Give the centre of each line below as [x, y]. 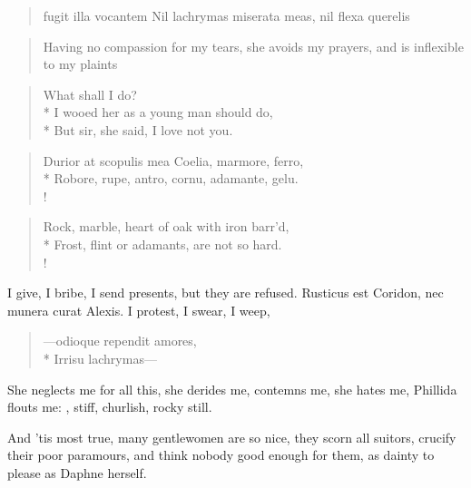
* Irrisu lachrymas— [100, 358]
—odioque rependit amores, [120, 341]
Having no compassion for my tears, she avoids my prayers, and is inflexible [253, 46]
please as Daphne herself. [77, 472]
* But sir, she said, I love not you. [138, 129]
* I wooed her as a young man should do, [158, 112]
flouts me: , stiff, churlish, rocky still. [110, 407]
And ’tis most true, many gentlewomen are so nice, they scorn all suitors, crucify [232, 437]
